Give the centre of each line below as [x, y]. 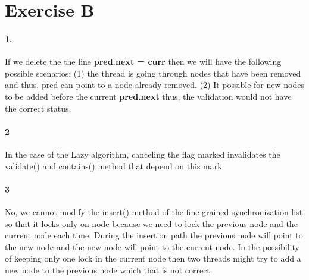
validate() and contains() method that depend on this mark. [115, 166]
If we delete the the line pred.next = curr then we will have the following [143, 62]
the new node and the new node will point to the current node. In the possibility [152, 246]
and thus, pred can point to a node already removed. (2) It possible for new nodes [154, 85]
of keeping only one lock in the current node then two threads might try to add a [153, 258]
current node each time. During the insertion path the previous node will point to [154, 235]
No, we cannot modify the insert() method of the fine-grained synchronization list [154, 211]
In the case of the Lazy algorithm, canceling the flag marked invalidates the [143, 154]
